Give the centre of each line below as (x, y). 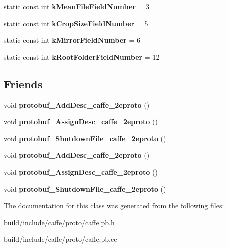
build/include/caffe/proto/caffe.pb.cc (61, 239)
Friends (23, 84)
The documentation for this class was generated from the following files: (114, 206)
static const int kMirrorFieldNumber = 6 (72, 40)
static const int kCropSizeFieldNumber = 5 (76, 23)
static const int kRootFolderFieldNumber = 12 (82, 57)
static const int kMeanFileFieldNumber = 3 (77, 6)
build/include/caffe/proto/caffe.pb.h (59, 222)
